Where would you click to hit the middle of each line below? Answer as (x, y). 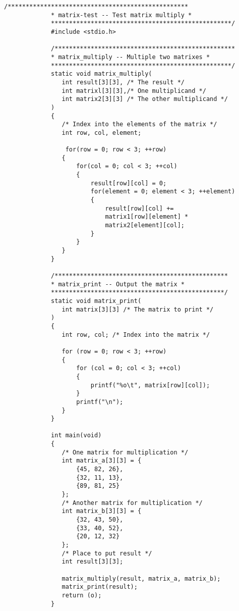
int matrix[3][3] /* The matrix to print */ (138, 309)
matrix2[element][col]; (145, 225)
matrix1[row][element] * (147, 217)
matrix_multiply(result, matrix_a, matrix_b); (141, 578)
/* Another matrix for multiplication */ (132, 503)
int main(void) (76, 436)
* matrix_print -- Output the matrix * (118, 284)
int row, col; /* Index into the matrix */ (136, 335)
